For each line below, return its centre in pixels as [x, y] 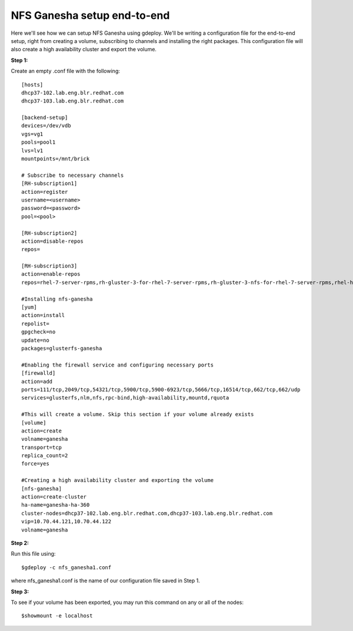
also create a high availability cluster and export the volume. [84, 49]
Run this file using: [33, 554]
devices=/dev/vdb [46, 126]
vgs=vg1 [32, 134]
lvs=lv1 [32, 151]
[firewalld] [39, 373]
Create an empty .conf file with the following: [66, 71]
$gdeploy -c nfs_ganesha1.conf [66, 567]
